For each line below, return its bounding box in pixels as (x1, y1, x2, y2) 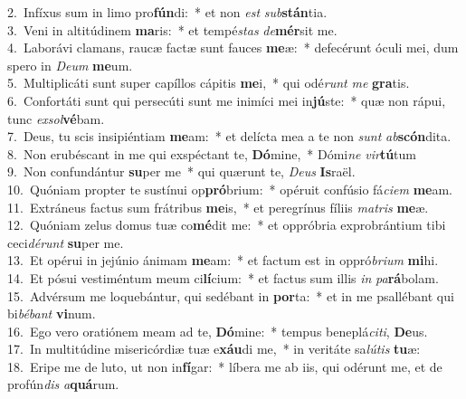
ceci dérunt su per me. (7, 233, 124, 252)
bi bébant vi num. (7, 304, 96, 323)
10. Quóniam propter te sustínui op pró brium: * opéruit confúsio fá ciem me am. (7, 179, 453, 198)
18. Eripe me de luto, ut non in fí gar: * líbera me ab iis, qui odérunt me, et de (7, 356, 442, 375)
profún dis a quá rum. (7, 375, 119, 394)
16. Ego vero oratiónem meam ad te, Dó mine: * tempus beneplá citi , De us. (7, 321, 428, 340)
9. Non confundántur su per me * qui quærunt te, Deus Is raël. (7, 162, 356, 181)
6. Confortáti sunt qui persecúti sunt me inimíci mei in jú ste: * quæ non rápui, (7, 90, 446, 109)
